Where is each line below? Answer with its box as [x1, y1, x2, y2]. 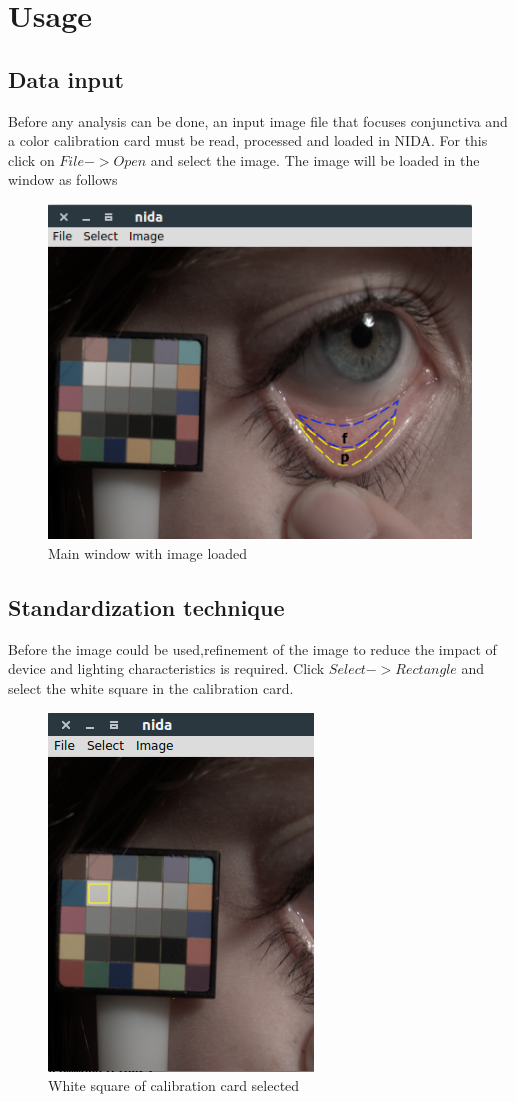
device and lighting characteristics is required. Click [8, 658, 325, 679]
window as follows [8, 169, 118, 190]
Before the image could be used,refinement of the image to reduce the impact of [8, 638, 497, 659]
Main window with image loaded [48, 543, 248, 564]
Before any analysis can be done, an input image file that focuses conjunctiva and [8, 110, 508, 131]
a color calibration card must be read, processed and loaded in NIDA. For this [8, 130, 488, 151]
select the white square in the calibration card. [8, 678, 294, 698]
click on [8, 149, 55, 170]
